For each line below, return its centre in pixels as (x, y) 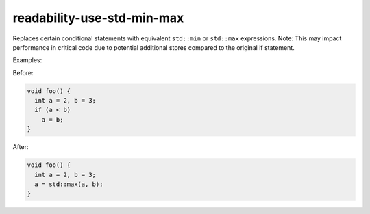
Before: (23, 72)
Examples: (27, 60)
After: (21, 147)
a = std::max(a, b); (69, 184)
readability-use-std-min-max (98, 18)
